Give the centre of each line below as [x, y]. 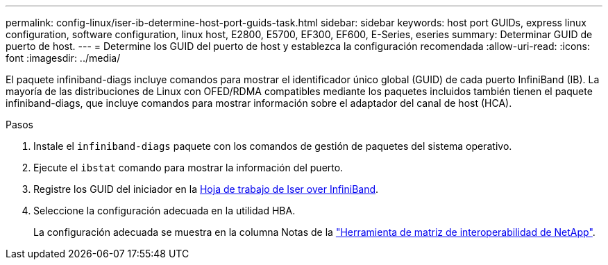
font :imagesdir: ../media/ [63, 58]
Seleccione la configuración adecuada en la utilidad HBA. [164, 211]
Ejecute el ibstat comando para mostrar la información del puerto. [188, 168]
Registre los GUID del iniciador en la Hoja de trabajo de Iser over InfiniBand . [206, 189]
